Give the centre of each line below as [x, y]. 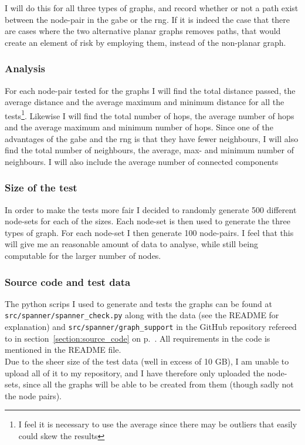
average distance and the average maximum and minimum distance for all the [145, 102]
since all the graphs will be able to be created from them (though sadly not [158, 384]
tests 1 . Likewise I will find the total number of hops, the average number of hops [150, 114]
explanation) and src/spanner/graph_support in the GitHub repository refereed [151, 327]
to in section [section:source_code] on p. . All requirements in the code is [138, 338]
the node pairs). [33, 395]
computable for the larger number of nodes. [83, 255]
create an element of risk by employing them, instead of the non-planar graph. [145, 42]
